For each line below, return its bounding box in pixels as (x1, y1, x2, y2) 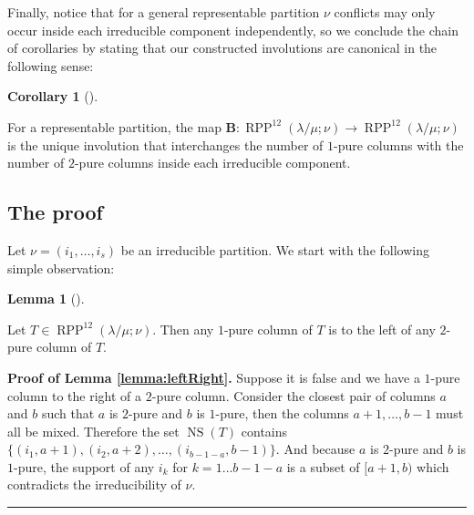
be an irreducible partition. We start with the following (120, 240, 429, 259)
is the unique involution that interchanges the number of (7, 135, 324, 154)
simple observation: (7, 258, 115, 277)
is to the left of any (328, 319, 436, 338)
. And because (275, 439, 355, 458)
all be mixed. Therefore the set (7, 421, 180, 440)
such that (41, 404, 95, 423)
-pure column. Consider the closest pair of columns (151, 386, 436, 405)
